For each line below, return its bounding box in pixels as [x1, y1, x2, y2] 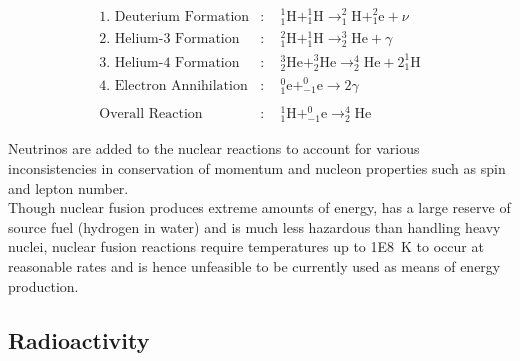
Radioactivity [8, 324, 150, 355]
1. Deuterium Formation [99, 9, 250, 24]
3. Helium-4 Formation [99, 55, 240, 70]
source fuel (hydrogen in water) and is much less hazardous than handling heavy [8, 216, 501, 237]
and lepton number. [8, 177, 129, 198]
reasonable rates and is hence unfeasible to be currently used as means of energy [8, 256, 501, 277]
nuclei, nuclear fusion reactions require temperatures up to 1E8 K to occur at [8, 236, 484, 257]
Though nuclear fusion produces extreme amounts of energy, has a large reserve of [8, 197, 511, 218]
